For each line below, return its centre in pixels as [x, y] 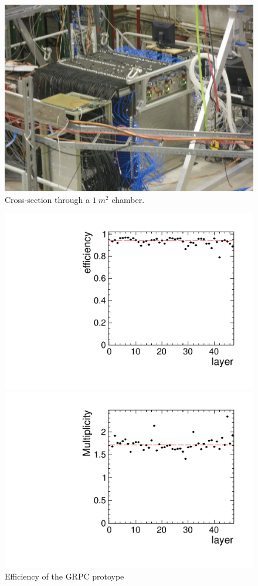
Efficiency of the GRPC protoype [64, 576]
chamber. [128, 199]
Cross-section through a [47, 199]
